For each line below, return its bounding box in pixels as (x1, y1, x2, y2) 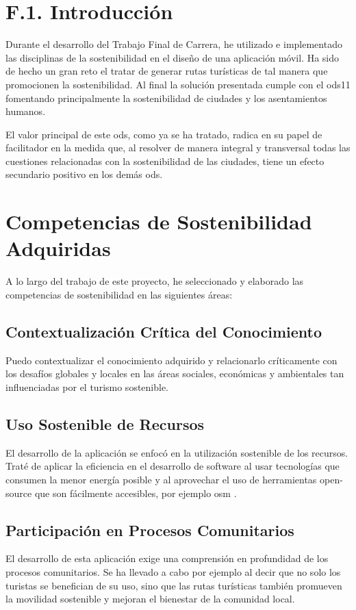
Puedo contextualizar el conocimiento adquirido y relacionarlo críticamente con (5, 353, 338, 367)
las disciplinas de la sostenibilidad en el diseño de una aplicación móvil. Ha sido (5, 50, 340, 64)
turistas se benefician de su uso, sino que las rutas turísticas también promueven (5, 578, 342, 592)
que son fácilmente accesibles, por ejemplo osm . (34, 485, 237, 500)
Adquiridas (5, 234, 111, 262)
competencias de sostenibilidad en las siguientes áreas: (5, 287, 233, 301)
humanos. (5, 104, 46, 118)
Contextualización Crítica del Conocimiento (5, 320, 322, 342)
